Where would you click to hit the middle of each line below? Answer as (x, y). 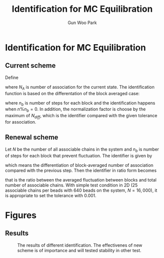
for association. (21, 122)
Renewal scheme (32, 138)
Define (12, 77)
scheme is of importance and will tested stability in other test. (79, 250)
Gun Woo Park (82, 23)
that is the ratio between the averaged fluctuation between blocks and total (81, 180)
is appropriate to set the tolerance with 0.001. (51, 195)
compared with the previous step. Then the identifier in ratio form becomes (81, 170)
